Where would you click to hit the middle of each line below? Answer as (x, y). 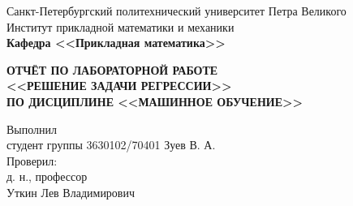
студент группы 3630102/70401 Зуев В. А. (111, 145)
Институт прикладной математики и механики (121, 26)
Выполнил (32, 129)
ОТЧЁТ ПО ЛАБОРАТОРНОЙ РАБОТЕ (112, 69)
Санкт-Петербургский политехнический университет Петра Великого (176, 11)
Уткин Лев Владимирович (71, 192)
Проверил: (32, 160)
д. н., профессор (47, 176)
